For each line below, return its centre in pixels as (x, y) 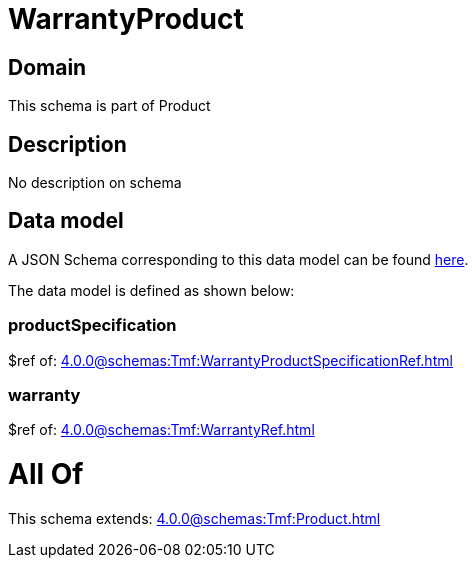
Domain (47, 67)
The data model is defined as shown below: (151, 290)
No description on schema (95, 183)
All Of (46, 474)
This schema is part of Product (109, 106)
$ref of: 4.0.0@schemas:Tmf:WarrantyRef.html (161, 430)
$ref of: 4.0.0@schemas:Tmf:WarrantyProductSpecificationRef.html (230, 360)
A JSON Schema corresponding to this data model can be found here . (238, 259)
